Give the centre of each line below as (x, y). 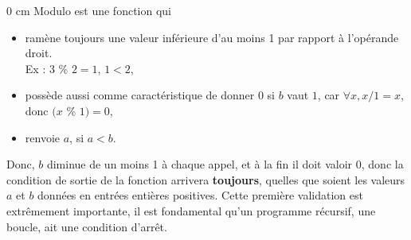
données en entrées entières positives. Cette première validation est (200, 195)
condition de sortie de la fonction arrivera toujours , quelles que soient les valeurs (206, 179)
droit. (39, 53)
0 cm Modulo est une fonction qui (89, 10)
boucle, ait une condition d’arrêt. (87, 226)
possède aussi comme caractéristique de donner (140, 95)
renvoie (43, 137)
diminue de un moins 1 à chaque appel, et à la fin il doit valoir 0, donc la (225, 164)
